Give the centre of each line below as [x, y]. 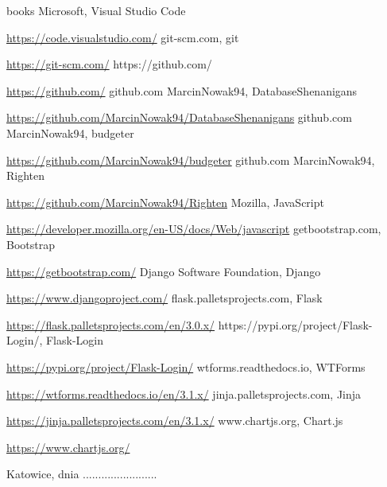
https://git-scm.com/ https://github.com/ [109, 64]
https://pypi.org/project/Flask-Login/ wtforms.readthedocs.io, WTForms [186, 366]
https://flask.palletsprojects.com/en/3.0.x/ [111, 324]
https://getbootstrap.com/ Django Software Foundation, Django [164, 271]
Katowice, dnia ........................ [82, 474]
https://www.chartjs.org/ [68, 447]
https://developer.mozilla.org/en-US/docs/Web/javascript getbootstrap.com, [194, 229]
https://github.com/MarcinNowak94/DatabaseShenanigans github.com [179, 117]
